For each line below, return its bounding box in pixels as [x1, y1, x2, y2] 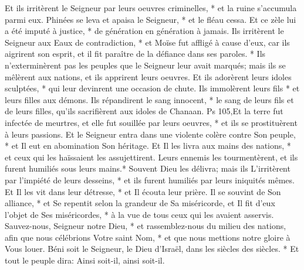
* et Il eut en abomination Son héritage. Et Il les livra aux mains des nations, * [5, 139, 291, 152]
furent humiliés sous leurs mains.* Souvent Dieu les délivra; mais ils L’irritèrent [5, 162, 291, 175]
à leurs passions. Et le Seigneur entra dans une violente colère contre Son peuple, [5, 128, 296, 140]
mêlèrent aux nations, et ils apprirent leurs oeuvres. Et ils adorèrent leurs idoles [5, 70, 292, 83]
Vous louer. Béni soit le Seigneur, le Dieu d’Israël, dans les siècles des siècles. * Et [5, 242, 299, 255]
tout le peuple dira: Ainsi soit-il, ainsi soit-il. [5, 254, 165, 266]
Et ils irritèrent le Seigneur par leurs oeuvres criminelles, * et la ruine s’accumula [5, 2, 297, 13]
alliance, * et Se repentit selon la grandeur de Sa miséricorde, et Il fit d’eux [5, 197, 275, 209]
